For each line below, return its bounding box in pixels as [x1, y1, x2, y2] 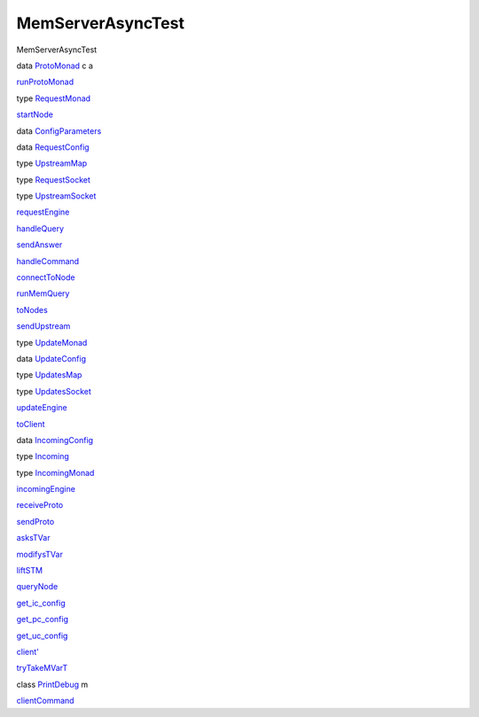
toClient [16, 418, 45, 429]
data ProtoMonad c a [16, 60, 93, 71]
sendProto [16, 516, 55, 526]
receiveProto [16, 500, 64, 510]
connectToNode [16, 272, 75, 283]
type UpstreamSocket [16, 191, 97, 201]
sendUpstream [16, 321, 71, 331]
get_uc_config [16, 630, 68, 641]
